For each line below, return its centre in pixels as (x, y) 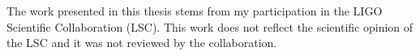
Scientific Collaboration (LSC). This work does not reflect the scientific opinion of (210, 26)
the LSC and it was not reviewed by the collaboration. (142, 43)
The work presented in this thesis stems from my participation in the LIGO (195, 11)
